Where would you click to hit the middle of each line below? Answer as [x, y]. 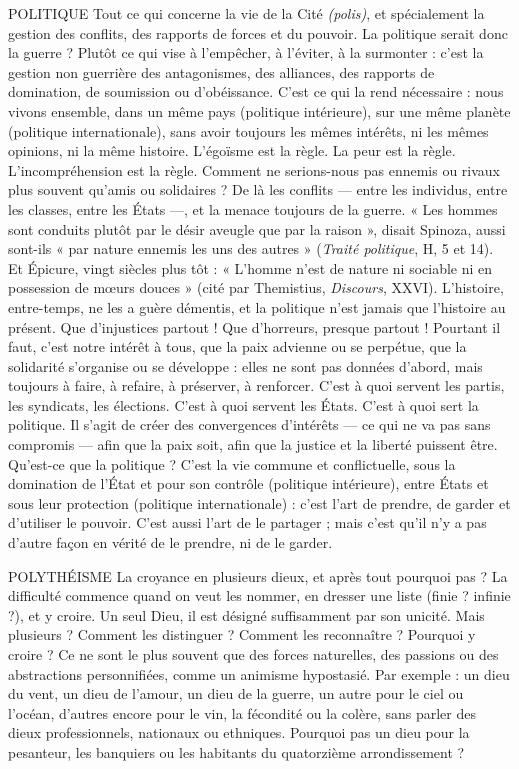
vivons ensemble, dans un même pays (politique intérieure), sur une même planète [259, 110]
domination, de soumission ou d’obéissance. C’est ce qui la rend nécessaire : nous [256, 91]
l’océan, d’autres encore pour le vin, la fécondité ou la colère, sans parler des [242, 712]
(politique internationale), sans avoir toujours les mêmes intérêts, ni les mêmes [248, 130]
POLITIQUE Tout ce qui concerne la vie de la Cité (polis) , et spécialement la [246, 13]
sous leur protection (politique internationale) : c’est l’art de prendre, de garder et [259, 502]
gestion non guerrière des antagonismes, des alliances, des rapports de [221, 71]
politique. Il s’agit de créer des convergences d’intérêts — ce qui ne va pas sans [249, 424]
